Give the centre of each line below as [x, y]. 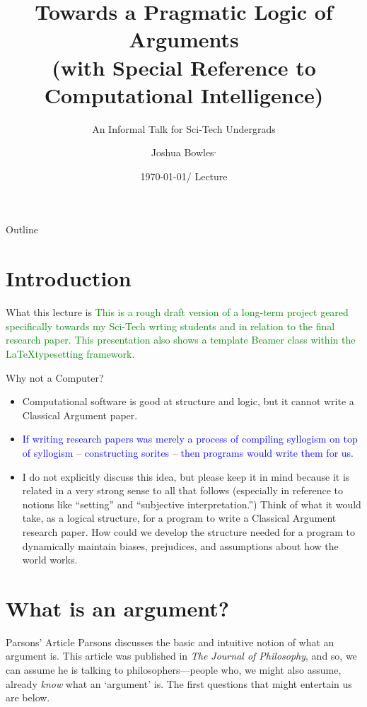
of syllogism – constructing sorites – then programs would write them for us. [188, 452]
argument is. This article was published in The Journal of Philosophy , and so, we [181, 656]
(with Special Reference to [184, 67]
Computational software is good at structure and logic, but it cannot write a [188, 401]
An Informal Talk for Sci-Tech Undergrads [184, 128]
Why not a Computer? [55, 377]
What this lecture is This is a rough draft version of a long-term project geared [177, 312]
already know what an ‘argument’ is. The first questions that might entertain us [179, 683]
